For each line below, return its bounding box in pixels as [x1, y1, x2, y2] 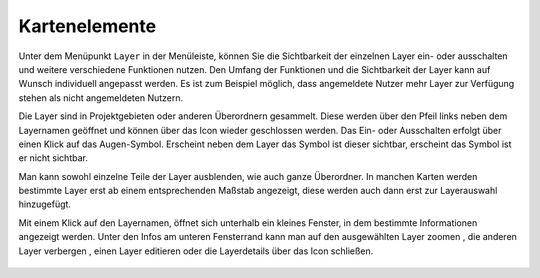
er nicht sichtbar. [18, 152, 89, 164]
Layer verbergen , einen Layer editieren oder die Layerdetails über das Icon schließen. [18, 245, 374, 257]
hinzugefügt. [18, 198, 72, 210]
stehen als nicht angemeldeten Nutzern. [18, 91, 184, 104]
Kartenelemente [18, 15, 157, 37]
